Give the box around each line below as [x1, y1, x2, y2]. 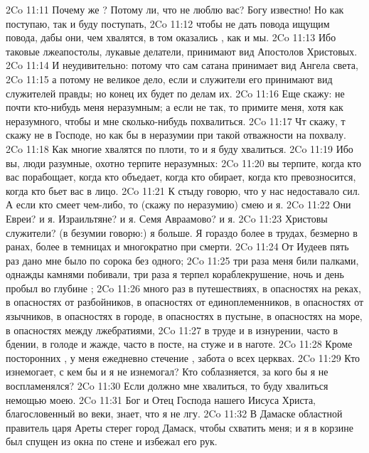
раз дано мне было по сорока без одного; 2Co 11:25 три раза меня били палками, [6, 252, 359, 267]
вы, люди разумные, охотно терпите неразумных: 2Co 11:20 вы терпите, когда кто [6, 155, 362, 170]
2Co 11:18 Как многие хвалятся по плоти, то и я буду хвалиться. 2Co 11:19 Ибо [6, 141, 353, 156]
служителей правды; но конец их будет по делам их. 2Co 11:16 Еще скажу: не [6, 85, 345, 100]
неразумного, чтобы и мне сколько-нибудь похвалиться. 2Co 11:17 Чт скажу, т [6, 113, 346, 128]
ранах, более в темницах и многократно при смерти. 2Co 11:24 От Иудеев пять [6, 239, 349, 254]
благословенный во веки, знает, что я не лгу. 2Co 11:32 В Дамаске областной [6, 406, 343, 421]
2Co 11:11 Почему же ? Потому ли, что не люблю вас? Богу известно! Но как [6, 2, 344, 16]
